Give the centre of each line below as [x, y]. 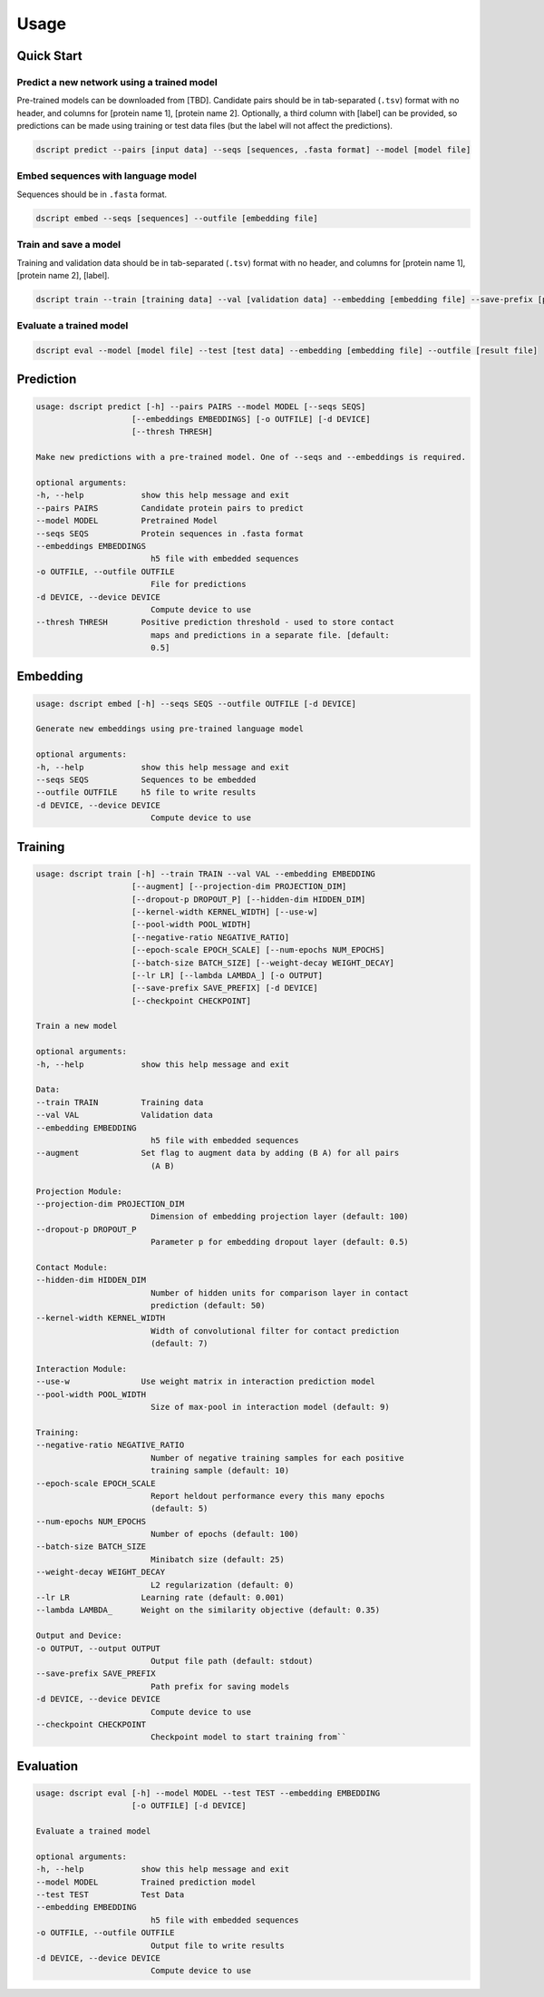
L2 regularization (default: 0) [222, 1585]
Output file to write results [217, 1945]
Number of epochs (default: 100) [224, 1534]
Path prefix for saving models [220, 1686]
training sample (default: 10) [220, 1471]
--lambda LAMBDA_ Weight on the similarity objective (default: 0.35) [208, 1610]
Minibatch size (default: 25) [217, 1559]
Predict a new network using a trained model [117, 82]
